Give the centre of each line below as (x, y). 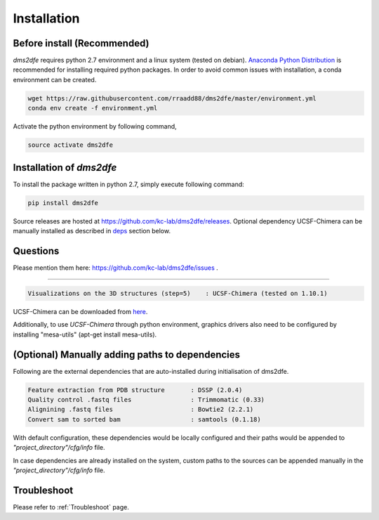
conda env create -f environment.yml (93, 108)
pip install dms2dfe (63, 203)
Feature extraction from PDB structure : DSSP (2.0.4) (135, 390)
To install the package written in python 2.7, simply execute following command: (129, 184)
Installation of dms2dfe (65, 168)
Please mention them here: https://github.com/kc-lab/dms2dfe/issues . (116, 268)
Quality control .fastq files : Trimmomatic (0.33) (146, 399)
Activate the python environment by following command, (95, 126)
